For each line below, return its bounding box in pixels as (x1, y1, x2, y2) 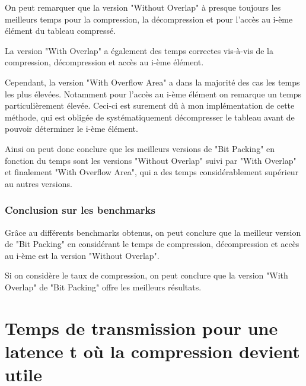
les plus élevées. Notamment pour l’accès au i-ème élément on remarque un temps (5, 87, 302, 100)
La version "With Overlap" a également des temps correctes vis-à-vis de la (5, 44, 273, 56)
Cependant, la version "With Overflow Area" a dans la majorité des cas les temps (5, 75, 300, 88)
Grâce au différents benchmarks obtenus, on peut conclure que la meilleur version (5, 226, 301, 238)
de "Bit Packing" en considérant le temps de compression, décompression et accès (5, 238, 299, 250)
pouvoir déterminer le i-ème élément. (5, 122, 138, 135)
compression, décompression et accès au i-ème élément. (5, 56, 204, 68)
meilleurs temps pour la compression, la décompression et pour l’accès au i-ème (5, 12, 293, 25)
